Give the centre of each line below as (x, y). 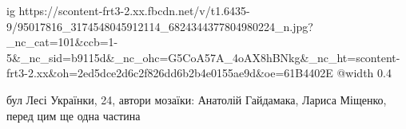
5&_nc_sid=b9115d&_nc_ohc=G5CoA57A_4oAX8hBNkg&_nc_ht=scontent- (203, 57)
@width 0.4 (364, 73)
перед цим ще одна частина (74, 115)
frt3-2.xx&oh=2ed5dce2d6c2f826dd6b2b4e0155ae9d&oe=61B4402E (170, 73)
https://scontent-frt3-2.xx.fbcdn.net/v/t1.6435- (134, 10)
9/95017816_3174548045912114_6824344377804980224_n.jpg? (160, 26)
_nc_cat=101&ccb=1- (62, 42)
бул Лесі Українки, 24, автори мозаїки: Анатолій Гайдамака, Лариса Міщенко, (197, 99)
